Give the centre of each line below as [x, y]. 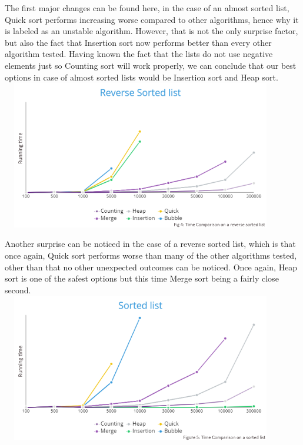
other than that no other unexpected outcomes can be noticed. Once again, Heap [151, 267]
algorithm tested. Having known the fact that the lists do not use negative [139, 54]
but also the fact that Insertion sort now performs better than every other [138, 42]
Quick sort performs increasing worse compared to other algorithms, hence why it [152, 19]
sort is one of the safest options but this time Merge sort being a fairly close [142, 278]
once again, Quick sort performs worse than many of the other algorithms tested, [151, 255]
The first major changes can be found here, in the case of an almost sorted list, [147, 8]
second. [18, 290]
